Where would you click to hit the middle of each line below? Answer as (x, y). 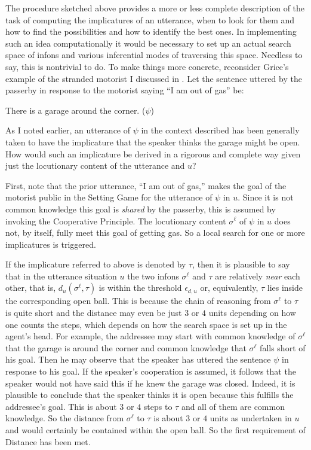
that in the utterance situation (61, 276)
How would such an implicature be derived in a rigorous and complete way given (153, 153)
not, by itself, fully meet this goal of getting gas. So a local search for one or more (155, 232)
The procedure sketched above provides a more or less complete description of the (155, 8)
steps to (158, 406)
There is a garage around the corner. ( (76, 110)
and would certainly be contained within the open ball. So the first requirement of (155, 430)
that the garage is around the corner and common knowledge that (126, 347)
